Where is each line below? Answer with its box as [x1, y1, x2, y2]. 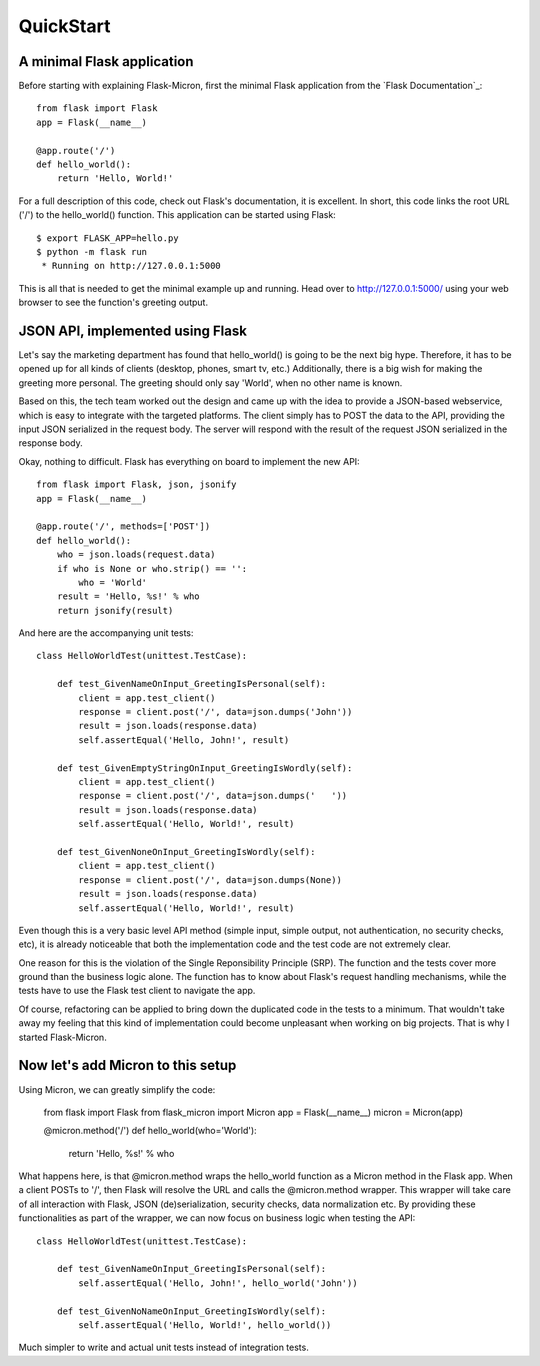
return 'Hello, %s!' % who [68, 1147, 175, 1159]
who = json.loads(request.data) [56, 549, 216, 560]
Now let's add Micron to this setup [18, 1057, 237, 1074]
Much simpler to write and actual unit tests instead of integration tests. [18, 1341, 309, 1354]
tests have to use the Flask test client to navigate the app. [18, 985, 256, 997]
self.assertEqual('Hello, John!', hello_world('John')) [78, 1277, 359, 1289]
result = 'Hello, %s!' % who [56, 591, 200, 602]
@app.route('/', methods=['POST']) [36, 521, 211, 532]
